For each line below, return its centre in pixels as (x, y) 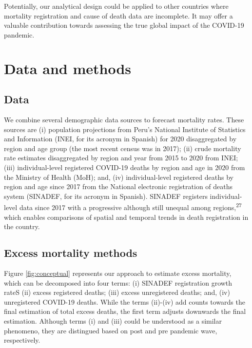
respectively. (22, 340)
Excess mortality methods (71, 253)
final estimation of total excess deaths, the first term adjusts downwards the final (125, 311)
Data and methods (68, 68)
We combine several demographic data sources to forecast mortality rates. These (124, 119)
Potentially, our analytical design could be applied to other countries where (116, 6)
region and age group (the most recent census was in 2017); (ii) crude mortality (123, 148)
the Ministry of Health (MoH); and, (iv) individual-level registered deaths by (119, 177)
